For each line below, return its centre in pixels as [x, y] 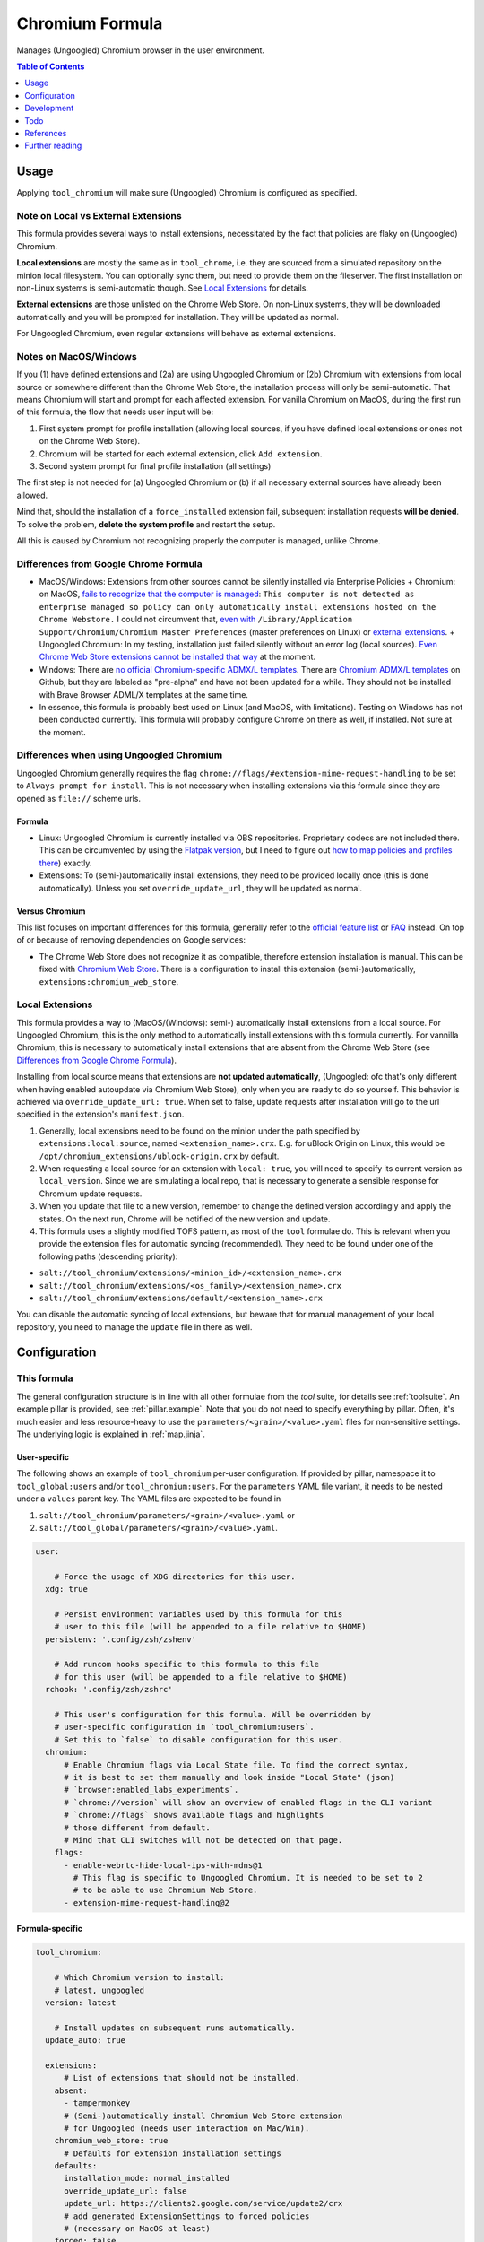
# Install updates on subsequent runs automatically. [175, 2028]
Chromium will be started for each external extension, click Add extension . [181, 454]
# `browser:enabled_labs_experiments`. [151, 1790]
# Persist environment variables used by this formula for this [199, 1614]
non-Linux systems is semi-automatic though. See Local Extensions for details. [163, 288]
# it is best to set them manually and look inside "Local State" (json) [229, 1777]
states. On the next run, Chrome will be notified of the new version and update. [185, 1219]
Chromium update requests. [91, 1194]
